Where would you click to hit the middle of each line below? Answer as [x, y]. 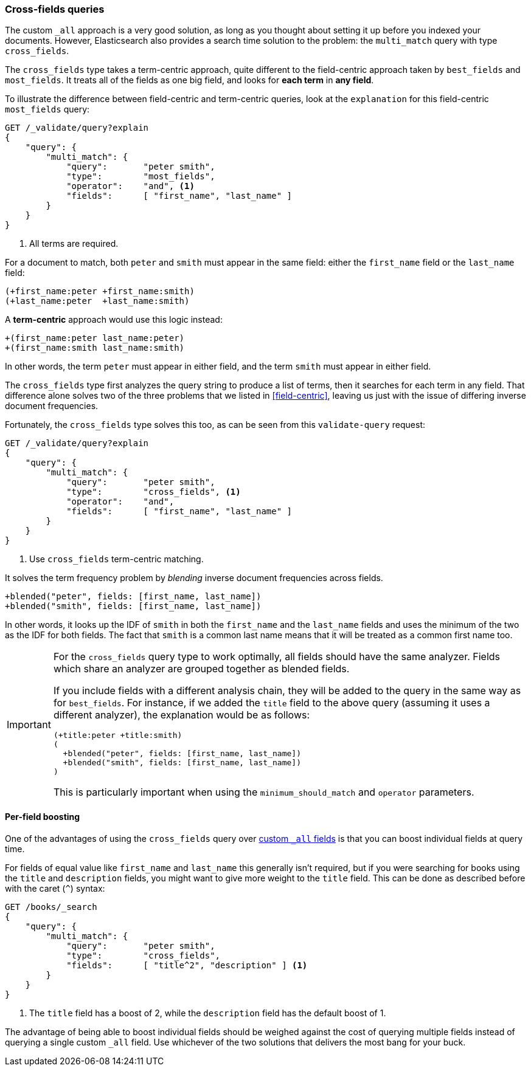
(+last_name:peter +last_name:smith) [97, 301]
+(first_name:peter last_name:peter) [95, 338]
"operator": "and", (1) [130, 186]
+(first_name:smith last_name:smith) [95, 348]
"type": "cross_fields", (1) [154, 492]
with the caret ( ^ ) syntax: [55, 888]
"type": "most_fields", [141, 177]
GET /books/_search [51, 907]
